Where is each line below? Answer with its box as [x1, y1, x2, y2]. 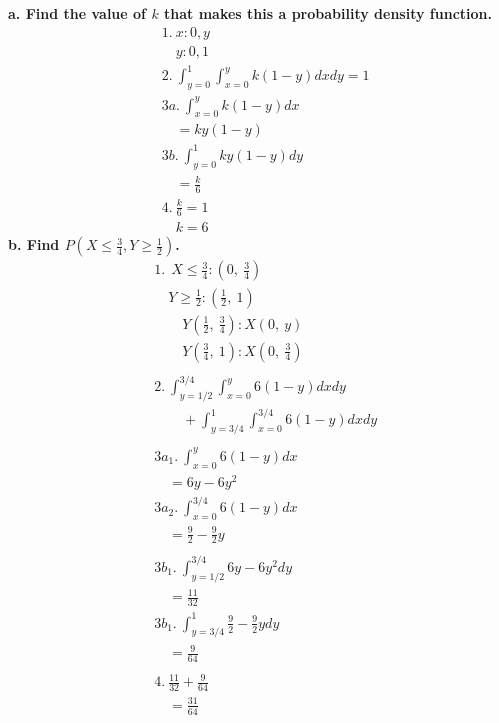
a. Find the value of [8, 3, 146, 23]
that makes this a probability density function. [164, 3, 492, 23]
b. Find [8, 234, 60, 255]
